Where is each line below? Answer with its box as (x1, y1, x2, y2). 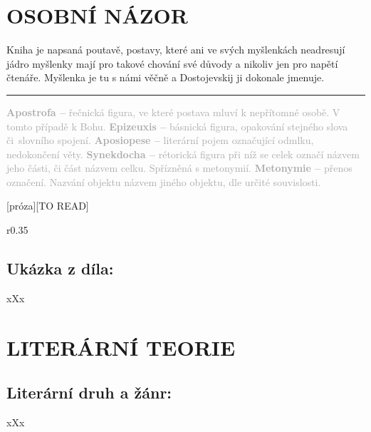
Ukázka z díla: (6, 257, 114, 279)
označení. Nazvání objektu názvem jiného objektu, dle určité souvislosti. (6, 174, 321, 189)
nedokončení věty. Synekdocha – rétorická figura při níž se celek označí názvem (6, 146, 360, 161)
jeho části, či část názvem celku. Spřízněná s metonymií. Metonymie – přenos (6, 160, 352, 175)
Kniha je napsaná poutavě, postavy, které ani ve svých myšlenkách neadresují (6, 42, 345, 57)
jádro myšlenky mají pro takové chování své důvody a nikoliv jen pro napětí (6, 56, 338, 71)
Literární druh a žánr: (6, 381, 172, 403)
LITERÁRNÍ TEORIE (6, 332, 236, 361)
